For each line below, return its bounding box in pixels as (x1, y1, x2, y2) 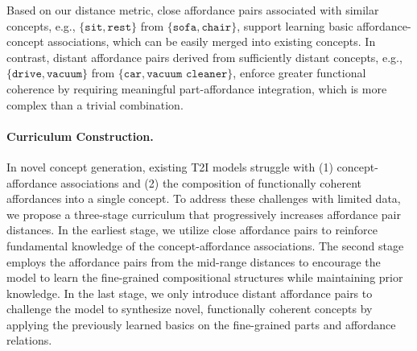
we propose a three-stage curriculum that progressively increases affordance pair (6, 205, 401, 222)
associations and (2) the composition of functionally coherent (60, 174, 362, 191)
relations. (6, 332, 52, 349)
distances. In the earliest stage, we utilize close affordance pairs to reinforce (6, 221, 378, 238)
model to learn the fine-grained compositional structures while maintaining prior (6, 269, 403, 286)
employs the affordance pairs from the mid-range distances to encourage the (6, 253, 381, 270)
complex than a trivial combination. (6, 96, 184, 113)
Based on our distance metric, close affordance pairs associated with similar (6, 2, 379, 18)
